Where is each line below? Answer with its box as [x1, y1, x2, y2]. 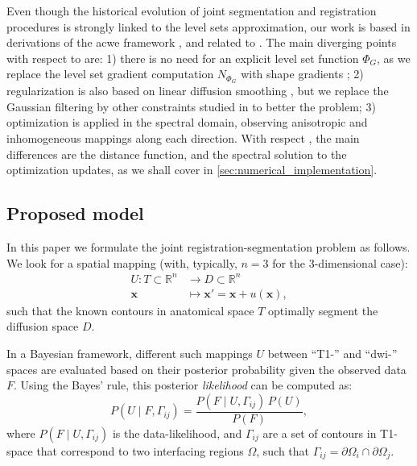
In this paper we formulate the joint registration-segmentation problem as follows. [6, 239, 411, 255]
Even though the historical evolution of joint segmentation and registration [6, 2, 377, 19]
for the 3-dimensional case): [272, 254, 408, 271]
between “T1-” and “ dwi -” [267, 344, 398, 361]
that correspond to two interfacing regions [36, 442, 244, 459]
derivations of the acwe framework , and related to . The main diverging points [6, 34, 397, 51]
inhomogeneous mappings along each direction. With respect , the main [6, 130, 360, 147]
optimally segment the [268, 302, 378, 318]
